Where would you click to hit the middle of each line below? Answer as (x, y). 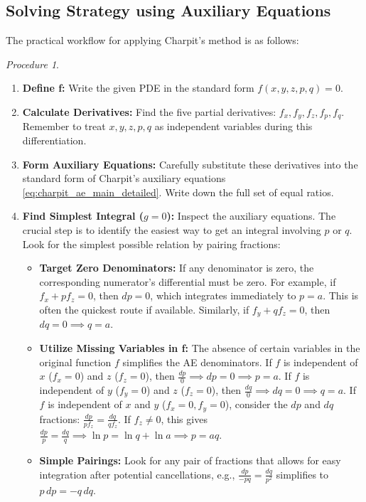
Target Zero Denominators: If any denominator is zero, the (177, 268)
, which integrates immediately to (223, 295)
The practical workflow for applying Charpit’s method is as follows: (152, 40)
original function (75, 362)
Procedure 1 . (32, 64)
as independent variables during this (233, 126)
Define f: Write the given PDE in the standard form (138, 88)
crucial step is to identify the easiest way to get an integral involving (172, 230)
